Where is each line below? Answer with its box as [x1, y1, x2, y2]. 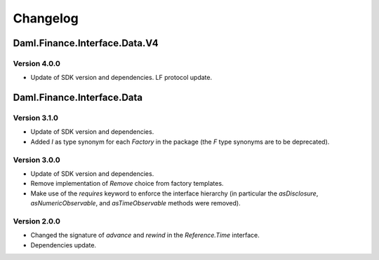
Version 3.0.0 [13, 155, 61, 165]
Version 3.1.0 [13, 113, 59, 123]
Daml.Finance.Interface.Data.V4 [13, 37, 159, 49]
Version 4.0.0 [13, 58, 61, 68]
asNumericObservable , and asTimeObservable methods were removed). [30, 199, 241, 207]
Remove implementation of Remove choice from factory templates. [30, 179, 224, 188]
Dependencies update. [30, 240, 97, 249]
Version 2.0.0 [13, 216, 61, 226]
